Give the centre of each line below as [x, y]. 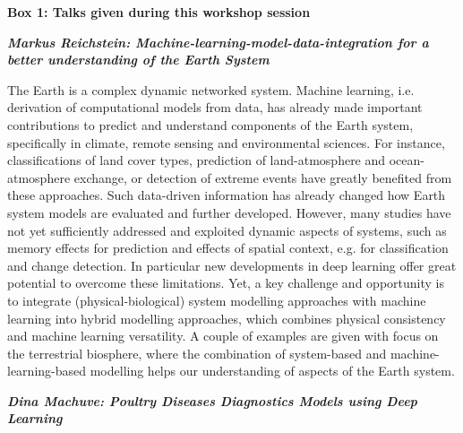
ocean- [407, 160]
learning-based [47, 371]
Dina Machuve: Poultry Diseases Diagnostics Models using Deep [212, 400]
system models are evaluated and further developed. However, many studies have [229, 212]
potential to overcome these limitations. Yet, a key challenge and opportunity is [226, 283]
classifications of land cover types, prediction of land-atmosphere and [197, 160]
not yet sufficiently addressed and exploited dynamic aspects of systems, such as [227, 230]
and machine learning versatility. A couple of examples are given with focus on [223, 336]
